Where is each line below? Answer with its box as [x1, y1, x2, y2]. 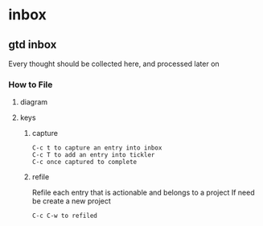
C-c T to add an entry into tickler [31, 151, 155, 159]
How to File [8, 79, 53, 90]
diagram [19, 97, 48, 107]
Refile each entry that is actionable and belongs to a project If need [31, 187, 255, 198]
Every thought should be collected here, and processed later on [8, 59, 220, 68]
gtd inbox [8, 38, 57, 51]
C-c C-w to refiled [31, 212, 98, 220]
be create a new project [31, 196, 111, 206]
